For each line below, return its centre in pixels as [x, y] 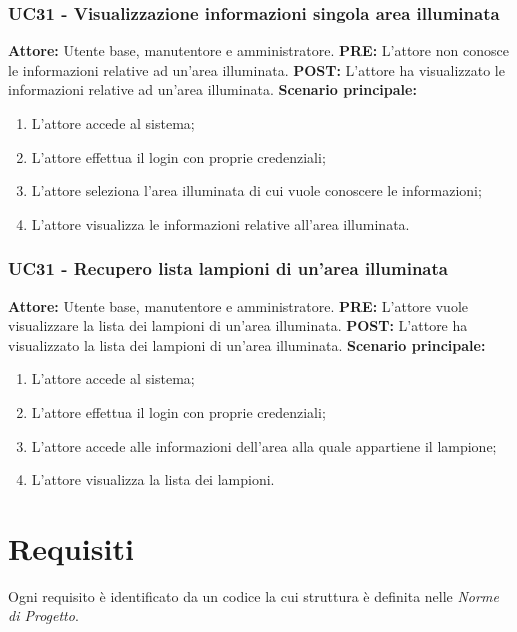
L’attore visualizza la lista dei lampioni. [153, 479]
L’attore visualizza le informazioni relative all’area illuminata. [220, 223]
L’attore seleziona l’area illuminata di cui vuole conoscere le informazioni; [256, 190]
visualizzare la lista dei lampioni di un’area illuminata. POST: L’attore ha [238, 325]
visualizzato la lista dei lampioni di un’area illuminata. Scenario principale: [247, 344]
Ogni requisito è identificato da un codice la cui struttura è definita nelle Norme [253, 595]
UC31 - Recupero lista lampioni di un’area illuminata [228, 268]
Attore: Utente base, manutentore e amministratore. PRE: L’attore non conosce [258, 50]
